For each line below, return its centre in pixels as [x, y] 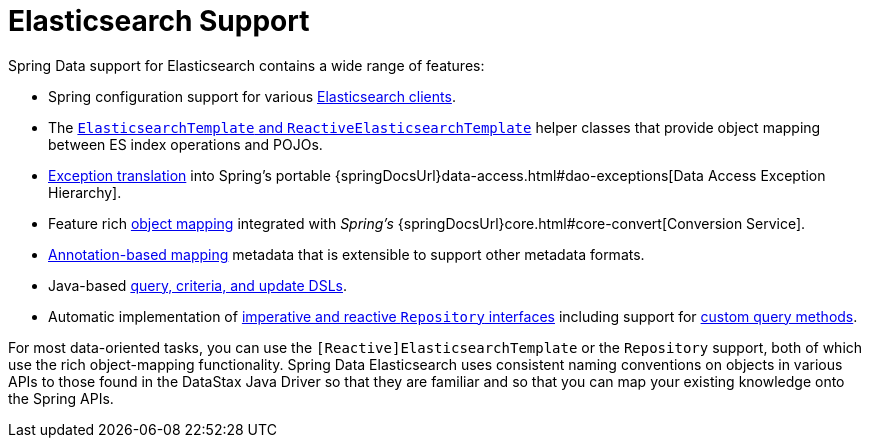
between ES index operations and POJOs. [185, 144]
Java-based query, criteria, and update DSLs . [198, 285]
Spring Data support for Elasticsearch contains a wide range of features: [246, 65]
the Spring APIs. [61, 398]
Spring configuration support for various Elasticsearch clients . [252, 96]
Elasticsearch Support [159, 21]
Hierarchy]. [85, 192]
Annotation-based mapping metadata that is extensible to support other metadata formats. [346, 254]
